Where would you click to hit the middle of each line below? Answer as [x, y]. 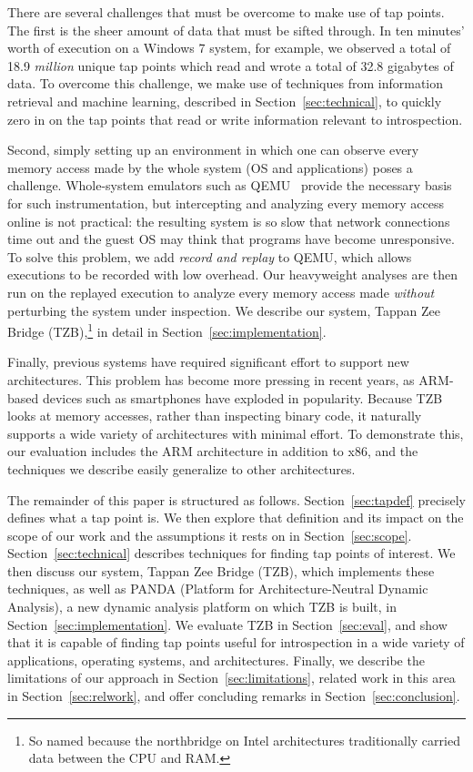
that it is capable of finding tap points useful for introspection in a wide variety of [236, 642]
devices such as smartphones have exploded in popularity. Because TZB [242, 397]
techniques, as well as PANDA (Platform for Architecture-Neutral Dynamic [218, 589]
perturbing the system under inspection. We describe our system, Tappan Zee [224, 310]
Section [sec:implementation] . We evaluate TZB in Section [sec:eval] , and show [227, 624]
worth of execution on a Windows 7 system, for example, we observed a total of [229, 48]
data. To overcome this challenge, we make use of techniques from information [226, 83]
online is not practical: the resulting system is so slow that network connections [229, 221]
